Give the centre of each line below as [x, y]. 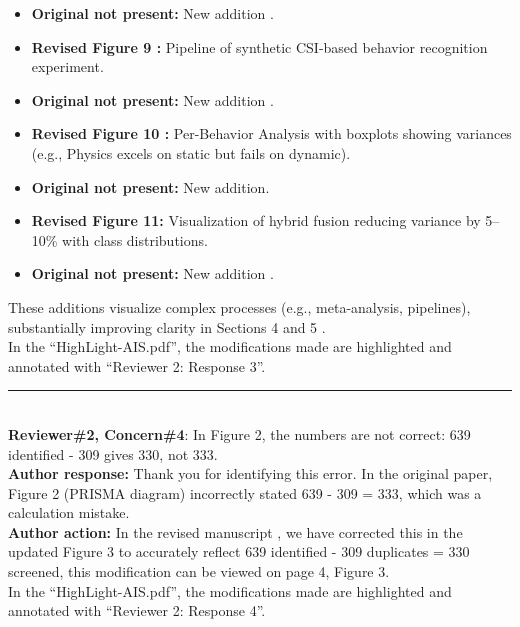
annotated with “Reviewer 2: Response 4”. [137, 610]
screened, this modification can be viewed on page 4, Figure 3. [199, 571]
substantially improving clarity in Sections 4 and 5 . [167, 326]
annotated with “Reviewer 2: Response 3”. [137, 365]
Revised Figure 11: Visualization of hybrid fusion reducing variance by [256, 220]
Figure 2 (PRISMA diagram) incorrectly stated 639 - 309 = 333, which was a [245, 492]
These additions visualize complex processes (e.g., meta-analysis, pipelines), [239, 306]
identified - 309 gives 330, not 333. [113, 453]
